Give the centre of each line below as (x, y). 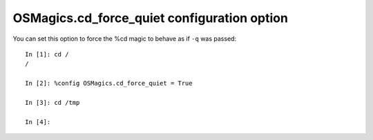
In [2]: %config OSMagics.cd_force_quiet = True (109, 83)
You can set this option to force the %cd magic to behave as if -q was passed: (125, 39)
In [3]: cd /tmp (52, 102)
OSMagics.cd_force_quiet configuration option (150, 18)
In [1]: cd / (47, 54)
